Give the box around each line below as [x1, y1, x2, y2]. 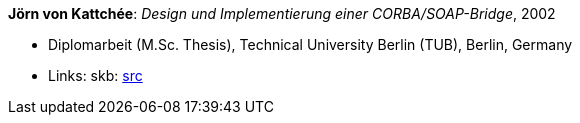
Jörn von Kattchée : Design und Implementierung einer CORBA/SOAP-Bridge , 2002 [8, 5, 556, 22]
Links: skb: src [48, 67, 143, 84]
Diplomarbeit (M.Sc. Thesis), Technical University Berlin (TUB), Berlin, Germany [48, 36, 573, 53]
